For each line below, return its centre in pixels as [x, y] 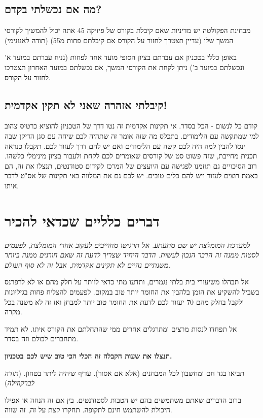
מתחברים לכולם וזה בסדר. [42, 339]
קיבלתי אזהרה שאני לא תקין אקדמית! [86, 104]
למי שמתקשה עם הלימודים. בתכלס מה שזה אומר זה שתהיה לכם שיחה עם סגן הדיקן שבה [132, 135]
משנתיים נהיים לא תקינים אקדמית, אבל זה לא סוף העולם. [88, 264]
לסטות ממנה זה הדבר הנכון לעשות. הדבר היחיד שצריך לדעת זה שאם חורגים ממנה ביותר [132, 255]
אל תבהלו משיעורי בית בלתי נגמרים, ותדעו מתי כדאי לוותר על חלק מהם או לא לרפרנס [127, 282]
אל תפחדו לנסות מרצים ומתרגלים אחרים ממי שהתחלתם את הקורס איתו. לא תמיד [121, 328]
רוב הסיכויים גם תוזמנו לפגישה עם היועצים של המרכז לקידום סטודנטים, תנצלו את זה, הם [131, 165]
